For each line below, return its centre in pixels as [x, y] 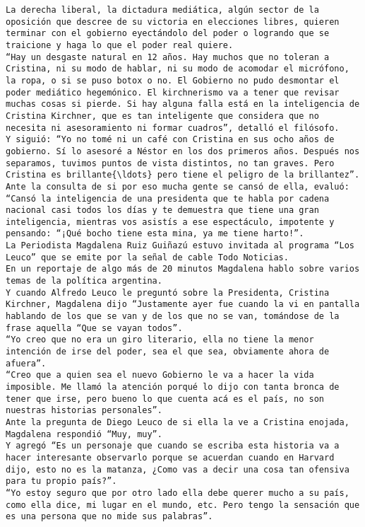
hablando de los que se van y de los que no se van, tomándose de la [173, 317]
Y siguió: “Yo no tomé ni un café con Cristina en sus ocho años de [170, 140]
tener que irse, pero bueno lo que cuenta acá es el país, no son [165, 399]
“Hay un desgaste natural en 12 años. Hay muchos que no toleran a [168, 57]
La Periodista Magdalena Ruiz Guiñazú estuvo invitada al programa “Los [180, 246]
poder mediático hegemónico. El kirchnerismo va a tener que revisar [173, 92]
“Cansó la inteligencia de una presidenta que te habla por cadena [168, 198]
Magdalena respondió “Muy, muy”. [84, 434]
